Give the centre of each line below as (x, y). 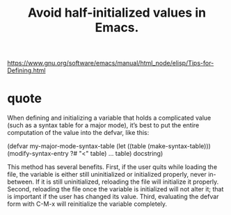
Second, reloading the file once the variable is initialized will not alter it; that (115, 189)
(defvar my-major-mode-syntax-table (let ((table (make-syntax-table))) (109, 146)
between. (21, 182)
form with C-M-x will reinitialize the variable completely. (87, 204)
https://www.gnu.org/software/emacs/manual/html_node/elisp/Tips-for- (111, 63)
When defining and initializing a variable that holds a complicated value (109, 118)
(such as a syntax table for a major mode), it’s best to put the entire (103, 125)
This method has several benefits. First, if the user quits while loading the (112, 167)
